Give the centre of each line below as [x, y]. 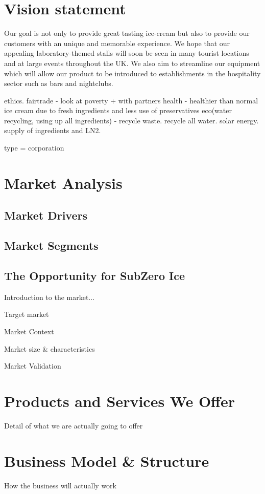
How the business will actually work [60, 485]
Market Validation [33, 366]
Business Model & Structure [107, 460]
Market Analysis [63, 182]
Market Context [29, 331]
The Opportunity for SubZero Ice [94, 275]
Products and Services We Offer [119, 401]
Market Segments [51, 245]
